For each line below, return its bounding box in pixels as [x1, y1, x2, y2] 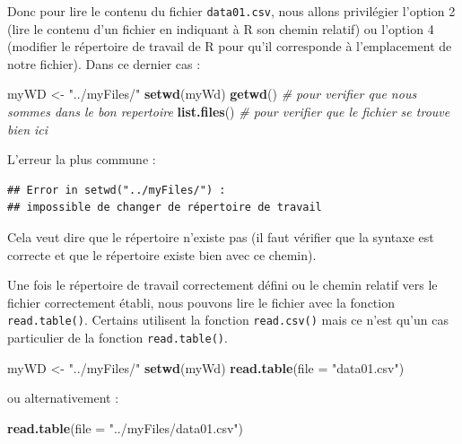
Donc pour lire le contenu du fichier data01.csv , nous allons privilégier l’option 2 [7, 2, 456, 20]
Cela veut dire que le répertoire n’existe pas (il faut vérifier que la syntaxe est [7, 228, 434, 246]
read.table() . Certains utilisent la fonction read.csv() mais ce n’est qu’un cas [7, 310, 449, 329]
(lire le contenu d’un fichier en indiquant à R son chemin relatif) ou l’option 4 [7, 19, 434, 38]
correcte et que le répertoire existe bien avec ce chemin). [7, 245, 317, 264]
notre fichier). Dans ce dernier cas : [7, 54, 201, 73]
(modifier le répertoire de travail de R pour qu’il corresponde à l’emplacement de [7, 37, 452, 56]
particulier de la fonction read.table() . [7, 328, 228, 347]
